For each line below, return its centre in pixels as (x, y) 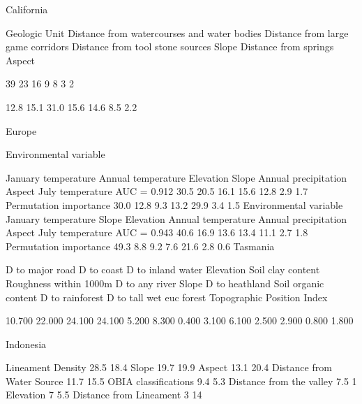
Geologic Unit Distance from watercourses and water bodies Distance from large (177, 33)
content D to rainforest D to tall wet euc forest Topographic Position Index (167, 297)
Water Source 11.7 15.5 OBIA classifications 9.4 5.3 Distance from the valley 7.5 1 (181, 381)
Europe (21, 130)
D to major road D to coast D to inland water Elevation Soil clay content (163, 269)
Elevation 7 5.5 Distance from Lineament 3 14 (104, 395)
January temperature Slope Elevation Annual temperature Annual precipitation (176, 218)
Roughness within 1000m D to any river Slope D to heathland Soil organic (165, 283)
